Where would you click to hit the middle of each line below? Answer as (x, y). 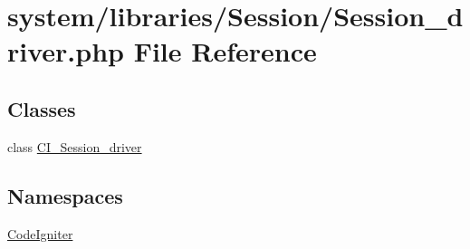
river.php (66, 51)
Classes (42, 108)
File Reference (225, 51)
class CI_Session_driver (75, 146)
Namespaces (65, 195)
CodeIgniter (40, 233)
